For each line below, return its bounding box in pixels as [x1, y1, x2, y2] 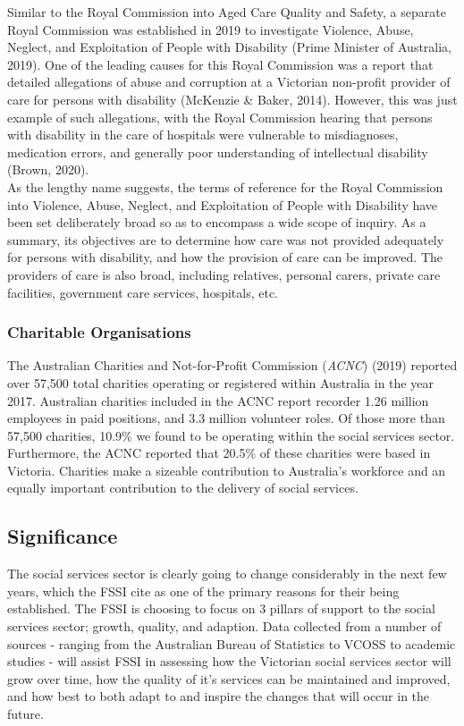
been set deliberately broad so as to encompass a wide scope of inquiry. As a [7, 213, 426, 232]
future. [7, 705, 44, 723]
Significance [7, 522, 118, 550]
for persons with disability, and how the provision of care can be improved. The [7, 248, 443, 266]
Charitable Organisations [7, 321, 191, 343]
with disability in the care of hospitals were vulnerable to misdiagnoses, [7, 125, 399, 144]
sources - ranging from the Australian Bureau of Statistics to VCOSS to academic [7, 634, 456, 653]
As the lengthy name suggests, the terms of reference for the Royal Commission [7, 177, 443, 196]
